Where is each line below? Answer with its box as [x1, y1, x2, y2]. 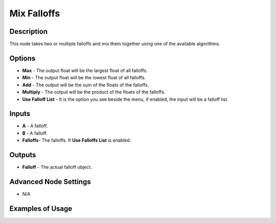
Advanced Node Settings [9, 177, 91, 186]
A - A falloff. [22, 123, 48, 129]
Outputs [9, 151, 36, 160]
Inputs [9, 109, 31, 118]
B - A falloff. [22, 130, 48, 136]
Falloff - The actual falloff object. [22, 164, 92, 170]
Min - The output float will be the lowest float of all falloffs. [22, 75, 146, 81]
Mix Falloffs [9, 8, 60, 19]
